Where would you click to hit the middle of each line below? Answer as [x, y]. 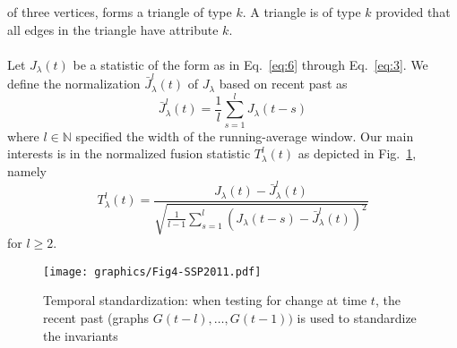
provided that [413, 12]
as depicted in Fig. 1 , [357, 153]
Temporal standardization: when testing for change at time [205, 300]
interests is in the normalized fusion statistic [129, 153]
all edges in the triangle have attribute [113, 29]
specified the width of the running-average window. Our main [245, 136]
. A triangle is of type [302, 12]
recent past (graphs [96, 318]
